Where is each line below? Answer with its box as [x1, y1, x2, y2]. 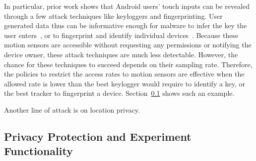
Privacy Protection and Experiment [4, 128, 192, 144]
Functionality [4, 143, 73, 159]
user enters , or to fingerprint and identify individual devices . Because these [4, 30, 239, 40]
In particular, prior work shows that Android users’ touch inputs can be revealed [4, 1, 250, 11]
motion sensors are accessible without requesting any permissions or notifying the [4, 40, 252, 50]
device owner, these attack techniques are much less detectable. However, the [4, 49, 238, 59]
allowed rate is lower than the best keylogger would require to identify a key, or [4, 78, 246, 88]
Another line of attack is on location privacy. [4, 104, 140, 115]
